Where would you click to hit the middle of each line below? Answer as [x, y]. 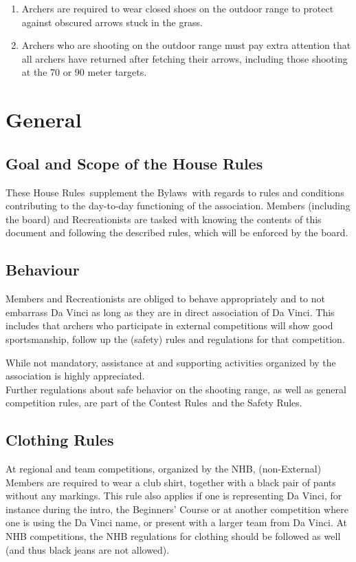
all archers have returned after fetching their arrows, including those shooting [185, 58]
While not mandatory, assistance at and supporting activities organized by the [171, 362]
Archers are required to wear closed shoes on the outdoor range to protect [178, 8]
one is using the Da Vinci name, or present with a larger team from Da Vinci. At [176, 522]
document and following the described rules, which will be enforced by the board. [177, 232]
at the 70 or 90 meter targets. [84, 72]
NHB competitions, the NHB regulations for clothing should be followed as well [173, 536]
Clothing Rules [60, 440]
